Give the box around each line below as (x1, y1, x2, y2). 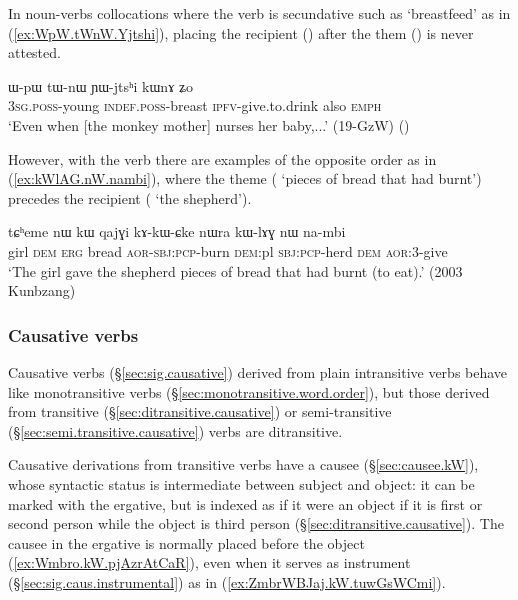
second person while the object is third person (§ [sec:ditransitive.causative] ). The (8, 513, 504, 534)
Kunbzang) (8, 280, 76, 301)
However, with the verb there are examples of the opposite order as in (8, 148, 437, 169)
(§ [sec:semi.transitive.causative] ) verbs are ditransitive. (8, 420, 343, 441)
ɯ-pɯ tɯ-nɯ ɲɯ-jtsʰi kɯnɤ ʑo (8, 75, 193, 96)
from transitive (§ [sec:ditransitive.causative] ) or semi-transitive (8, 401, 392, 422)
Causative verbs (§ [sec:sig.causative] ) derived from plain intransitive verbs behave (8, 361, 508, 382)
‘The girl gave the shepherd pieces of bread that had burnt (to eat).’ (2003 (8, 260, 463, 281)
